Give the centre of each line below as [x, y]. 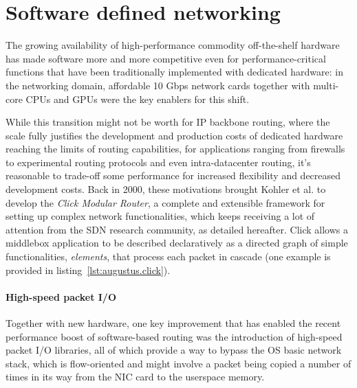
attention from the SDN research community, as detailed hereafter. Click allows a [177, 229]
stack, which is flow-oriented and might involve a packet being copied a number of [178, 363]
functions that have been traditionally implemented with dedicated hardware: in [175, 72]
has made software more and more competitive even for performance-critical [166, 58]
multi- [326, 85]
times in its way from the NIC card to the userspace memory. [135, 377]
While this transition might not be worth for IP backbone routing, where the [168, 122]
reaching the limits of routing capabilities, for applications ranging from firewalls [175, 149]
